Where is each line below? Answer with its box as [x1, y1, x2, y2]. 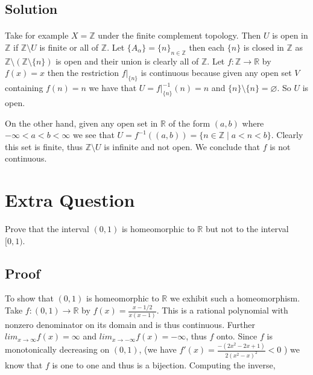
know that [5, 359, 43, 371]
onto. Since [217, 330, 258, 342]
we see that [72, 128, 115, 141]
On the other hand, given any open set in [5, 116, 158, 129]
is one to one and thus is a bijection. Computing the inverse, [52, 359, 276, 371]
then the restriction [47, 66, 119, 79]
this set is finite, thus [5, 140, 83, 153]
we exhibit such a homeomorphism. [169, 292, 300, 304]
